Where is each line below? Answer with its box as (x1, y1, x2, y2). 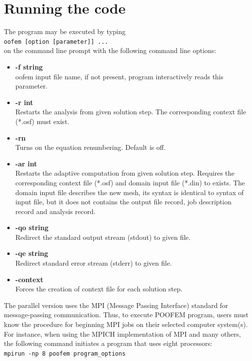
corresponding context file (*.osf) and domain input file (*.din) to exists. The (15, 177, 245, 187)
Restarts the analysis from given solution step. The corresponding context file (15, 107, 246, 117)
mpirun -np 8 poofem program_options (4, 350, 126, 357)
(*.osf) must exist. (15, 116, 69, 126)
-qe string (15, 248, 49, 258)
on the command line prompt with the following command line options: (4, 45, 217, 55)
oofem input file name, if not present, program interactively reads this (15, 71, 224, 81)
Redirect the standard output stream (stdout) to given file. (15, 232, 191, 242)
